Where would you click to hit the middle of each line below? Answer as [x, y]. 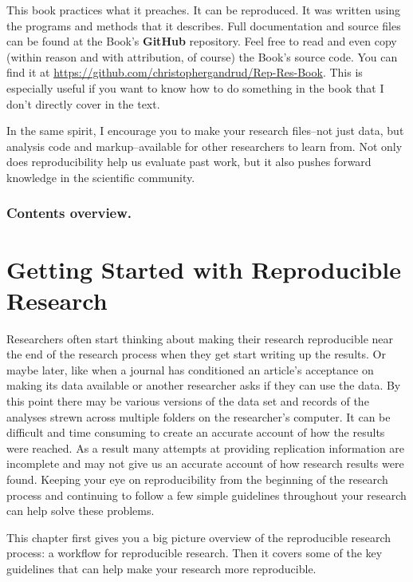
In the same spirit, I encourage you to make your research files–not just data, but [205, 131]
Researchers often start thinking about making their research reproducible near [200, 338]
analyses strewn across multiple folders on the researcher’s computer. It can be [199, 416]
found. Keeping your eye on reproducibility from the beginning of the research [197, 479]
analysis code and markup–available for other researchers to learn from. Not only [205, 146]
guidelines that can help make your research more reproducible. [161, 568]
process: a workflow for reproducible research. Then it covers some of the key [195, 553]
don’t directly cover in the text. [83, 103]
